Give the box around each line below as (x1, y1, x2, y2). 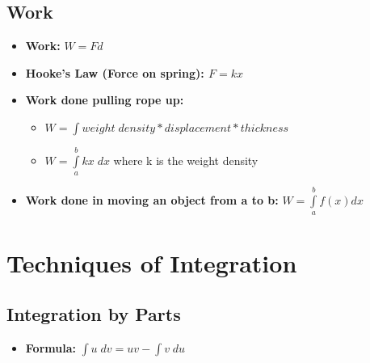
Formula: (25, 339, 76, 356)
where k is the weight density (113, 151, 259, 168)
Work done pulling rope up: (25, 91, 184, 108)
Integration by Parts (6, 302, 181, 327)
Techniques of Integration (6, 246, 297, 279)
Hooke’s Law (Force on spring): (25, 64, 204, 81)
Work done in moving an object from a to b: (25, 191, 279, 208)
